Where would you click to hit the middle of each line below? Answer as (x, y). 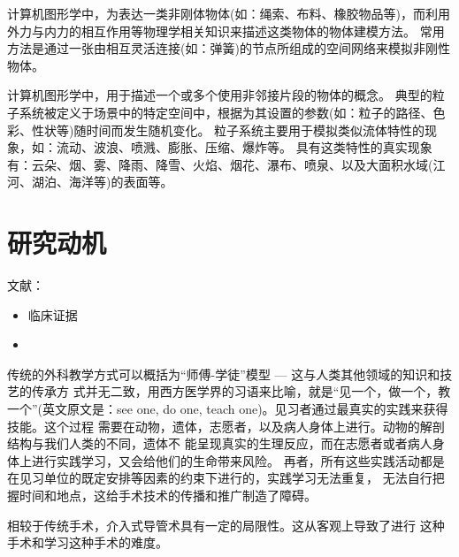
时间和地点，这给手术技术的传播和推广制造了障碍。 (168, 495)
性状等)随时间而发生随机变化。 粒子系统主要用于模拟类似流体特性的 (228, 130)
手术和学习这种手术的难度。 (88, 542)
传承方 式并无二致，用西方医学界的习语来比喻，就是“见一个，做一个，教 (241, 391)
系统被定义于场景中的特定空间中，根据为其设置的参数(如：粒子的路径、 (226, 112)
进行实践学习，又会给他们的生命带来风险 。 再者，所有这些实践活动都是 (238, 460)
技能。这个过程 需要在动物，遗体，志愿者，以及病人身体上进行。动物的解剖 (226, 426)
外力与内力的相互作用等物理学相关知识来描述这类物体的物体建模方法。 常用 (226, 31)
